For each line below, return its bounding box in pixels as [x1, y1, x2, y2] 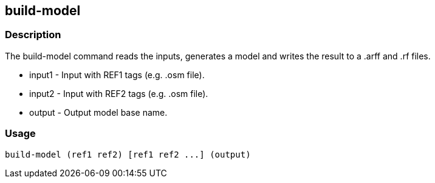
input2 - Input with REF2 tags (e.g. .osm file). [29, 88, 208, 99]
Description [5, 28, 61, 41]
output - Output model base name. [29, 107, 168, 118]
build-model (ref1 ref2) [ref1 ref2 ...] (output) [5, 149, 251, 159]
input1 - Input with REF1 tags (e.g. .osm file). [29, 69, 205, 80]
